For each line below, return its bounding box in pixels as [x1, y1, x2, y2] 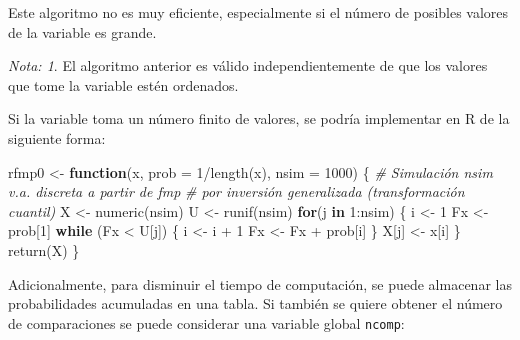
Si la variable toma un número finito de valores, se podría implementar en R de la [8, 108, 510, 129]
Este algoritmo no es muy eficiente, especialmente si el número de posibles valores [8, 2, 509, 22]
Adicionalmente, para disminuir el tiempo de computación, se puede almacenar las [8, 273, 512, 294]
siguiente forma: [8, 127, 106, 148]
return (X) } [8, 239, 80, 260]
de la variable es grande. [8, 21, 157, 42]
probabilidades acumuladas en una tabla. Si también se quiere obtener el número [8, 293, 503, 314]
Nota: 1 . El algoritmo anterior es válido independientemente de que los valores [8, 55, 488, 76]
